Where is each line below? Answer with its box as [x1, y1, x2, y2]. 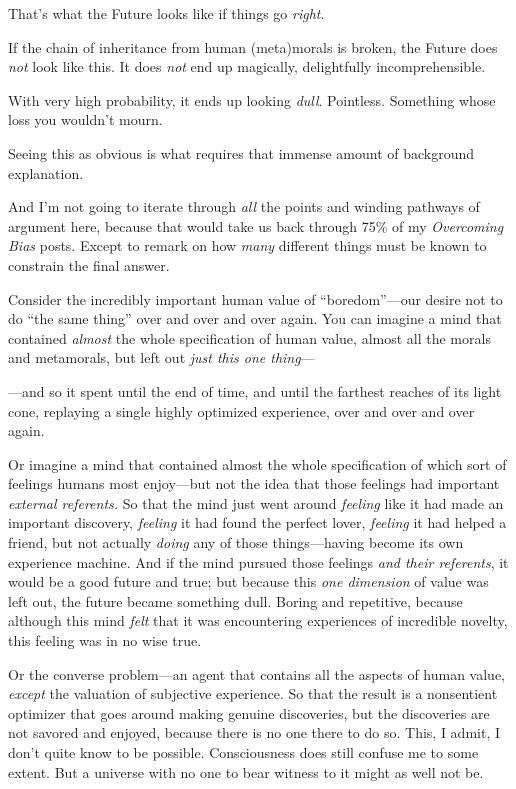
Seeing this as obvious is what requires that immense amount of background [8, 142, 475, 163]
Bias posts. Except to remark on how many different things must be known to [8, 235, 487, 256]
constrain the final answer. [8, 254, 170, 275]
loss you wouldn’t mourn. [8, 109, 163, 130]
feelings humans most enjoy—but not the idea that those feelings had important [8, 473, 500, 494]
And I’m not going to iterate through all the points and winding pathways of [8, 196, 480, 217]
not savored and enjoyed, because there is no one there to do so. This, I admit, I [8, 722, 501, 743]
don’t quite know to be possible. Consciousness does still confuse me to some [8, 742, 479, 762]
